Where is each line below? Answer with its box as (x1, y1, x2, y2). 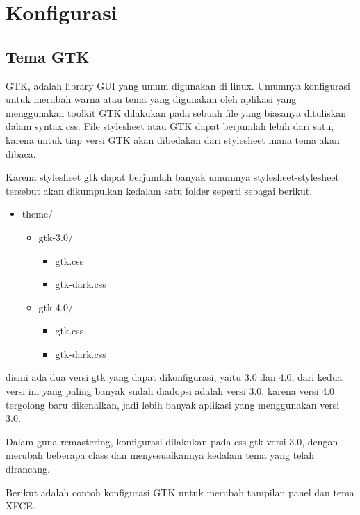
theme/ (22, 206, 54, 221)
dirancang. (6, 461, 50, 476)
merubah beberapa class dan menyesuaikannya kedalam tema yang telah (6, 448, 315, 462)
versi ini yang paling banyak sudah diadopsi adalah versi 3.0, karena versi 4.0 (6, 384, 335, 398)
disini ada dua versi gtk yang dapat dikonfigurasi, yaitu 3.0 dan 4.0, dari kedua (6, 370, 343, 384)
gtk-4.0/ (38, 300, 73, 314)
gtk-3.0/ (38, 229, 73, 244)
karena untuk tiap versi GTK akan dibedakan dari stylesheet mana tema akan (6, 132, 340, 147)
